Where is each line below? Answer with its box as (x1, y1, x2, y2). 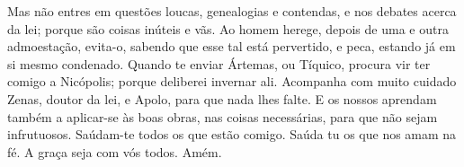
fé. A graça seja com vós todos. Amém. (7, 142, 222, 161)
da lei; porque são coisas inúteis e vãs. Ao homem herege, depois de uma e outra (7, 19, 449, 38)
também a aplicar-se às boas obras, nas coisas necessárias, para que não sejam (7, 107, 438, 126)
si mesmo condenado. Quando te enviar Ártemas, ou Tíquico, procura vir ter (7, 54, 431, 73)
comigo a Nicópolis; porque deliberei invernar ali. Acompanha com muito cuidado (7, 72, 457, 91)
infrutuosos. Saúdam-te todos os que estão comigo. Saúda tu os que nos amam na (7, 125, 457, 144)
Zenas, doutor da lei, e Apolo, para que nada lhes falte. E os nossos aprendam (7, 89, 437, 108)
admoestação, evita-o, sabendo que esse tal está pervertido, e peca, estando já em (7, 37, 456, 56)
